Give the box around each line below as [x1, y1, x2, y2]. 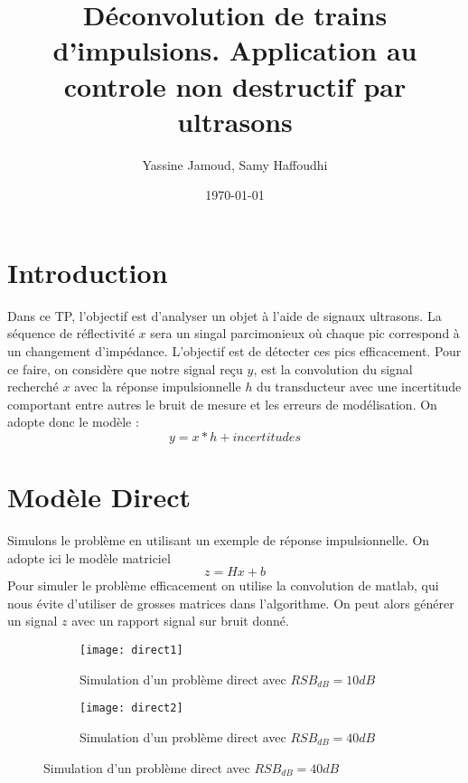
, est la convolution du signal [253, 359, 413, 378]
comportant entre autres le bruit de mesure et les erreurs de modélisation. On [7, 394, 437, 413]
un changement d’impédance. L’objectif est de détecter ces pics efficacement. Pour [7, 342, 462, 360]
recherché [7, 377, 59, 396]
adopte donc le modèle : [7, 412, 139, 431]
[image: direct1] [80, 644, 183, 657]
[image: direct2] [80, 702, 183, 715]
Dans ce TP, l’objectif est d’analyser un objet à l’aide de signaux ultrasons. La [7, 306, 442, 325]
